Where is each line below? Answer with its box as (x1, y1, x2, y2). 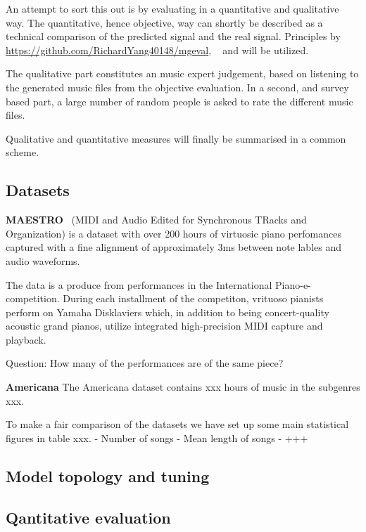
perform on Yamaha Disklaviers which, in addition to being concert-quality (6, 304, 329, 319)
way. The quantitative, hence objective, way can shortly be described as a (6, 15, 323, 30)
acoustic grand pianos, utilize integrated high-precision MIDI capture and (6, 318, 323, 333)
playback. (6, 332, 46, 346)
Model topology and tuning (6, 465, 210, 486)
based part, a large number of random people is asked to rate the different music (6, 93, 353, 108)
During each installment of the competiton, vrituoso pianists (63, 291, 324, 306)
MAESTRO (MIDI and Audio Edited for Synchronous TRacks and (6, 212, 307, 227)
